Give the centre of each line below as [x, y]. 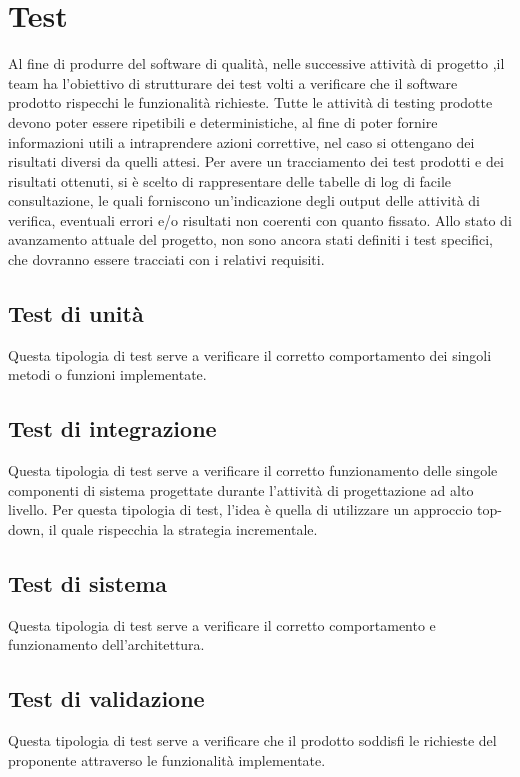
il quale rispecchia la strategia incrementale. [183, 529]
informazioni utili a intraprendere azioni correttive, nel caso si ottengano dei [241, 141]
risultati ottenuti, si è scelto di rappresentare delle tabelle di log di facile [230, 180]
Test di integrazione [112, 428]
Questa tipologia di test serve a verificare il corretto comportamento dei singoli [250, 354]
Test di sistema [88, 583]
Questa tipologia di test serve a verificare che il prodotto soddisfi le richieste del [252, 740]
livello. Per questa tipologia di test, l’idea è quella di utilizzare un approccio [240, 509]
